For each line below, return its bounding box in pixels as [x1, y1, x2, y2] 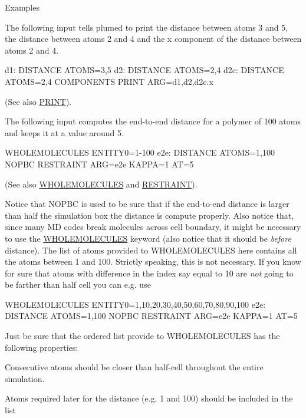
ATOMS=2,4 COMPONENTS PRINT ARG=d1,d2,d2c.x [5, 75, 213, 87]
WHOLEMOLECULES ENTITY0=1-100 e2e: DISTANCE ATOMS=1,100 [5, 146, 275, 159]
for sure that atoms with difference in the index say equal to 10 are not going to [5, 266, 294, 279]
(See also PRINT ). [5, 95, 72, 107]
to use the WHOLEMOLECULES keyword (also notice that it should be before [5, 232, 291, 244]
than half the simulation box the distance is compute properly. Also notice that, [5, 209, 294, 221]
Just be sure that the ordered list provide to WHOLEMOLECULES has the [5, 330, 280, 342]
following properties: [5, 341, 78, 353]
